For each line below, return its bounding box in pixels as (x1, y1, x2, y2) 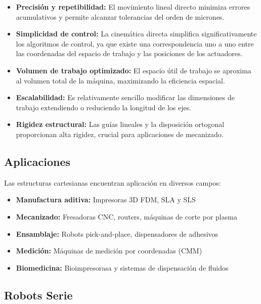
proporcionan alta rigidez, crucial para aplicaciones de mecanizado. (16, 128, 224, 139)
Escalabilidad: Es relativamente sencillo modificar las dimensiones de (16, 92, 235, 103)
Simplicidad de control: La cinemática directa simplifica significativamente (16, 28, 257, 39)
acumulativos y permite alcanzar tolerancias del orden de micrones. (16, 11, 225, 22)
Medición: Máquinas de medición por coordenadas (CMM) (16, 245, 202, 256)
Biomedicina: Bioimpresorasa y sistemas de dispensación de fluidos (16, 262, 229, 273)
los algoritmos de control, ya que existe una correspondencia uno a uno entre (16, 38, 254, 49)
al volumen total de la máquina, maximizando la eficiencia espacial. (16, 75, 225, 85)
